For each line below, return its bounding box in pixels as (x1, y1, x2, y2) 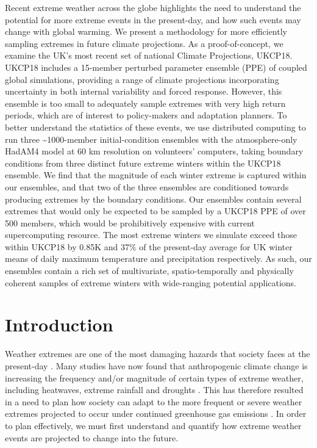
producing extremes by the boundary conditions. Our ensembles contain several (5, 192, 302, 205)
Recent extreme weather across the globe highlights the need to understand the (5, 1, 301, 13)
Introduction (5, 312, 113, 337)
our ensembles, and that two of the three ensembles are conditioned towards (5, 180, 289, 193)
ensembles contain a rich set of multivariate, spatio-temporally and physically (5, 264, 294, 277)
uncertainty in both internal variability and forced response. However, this (5, 85, 282, 98)
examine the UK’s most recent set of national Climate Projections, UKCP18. (5, 49, 293, 62)
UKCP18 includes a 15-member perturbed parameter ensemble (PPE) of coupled (5, 60, 307, 73)
